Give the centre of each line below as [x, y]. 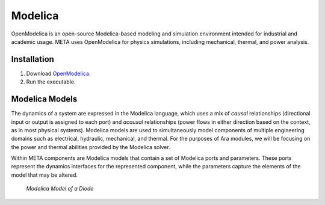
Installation [32, 59]
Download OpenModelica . [58, 73]
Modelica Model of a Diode [60, 189]
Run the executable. [51, 82]
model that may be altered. [45, 175]
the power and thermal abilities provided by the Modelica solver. [91, 147]
